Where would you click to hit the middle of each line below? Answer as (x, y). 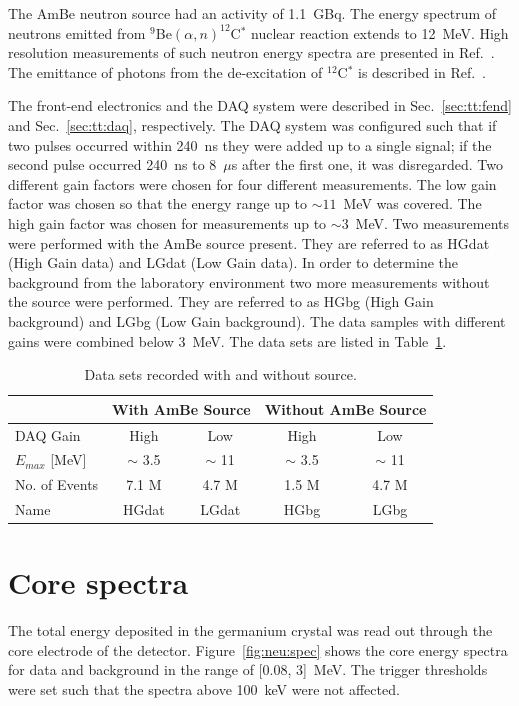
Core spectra (98, 582)
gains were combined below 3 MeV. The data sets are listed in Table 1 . (227, 340)
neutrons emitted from (77, 32)
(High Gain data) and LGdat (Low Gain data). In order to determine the (233, 262)
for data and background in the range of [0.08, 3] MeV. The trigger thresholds (248, 669)
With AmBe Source (181, 408)
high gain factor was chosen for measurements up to (167, 222)
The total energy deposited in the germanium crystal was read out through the (250, 630)
